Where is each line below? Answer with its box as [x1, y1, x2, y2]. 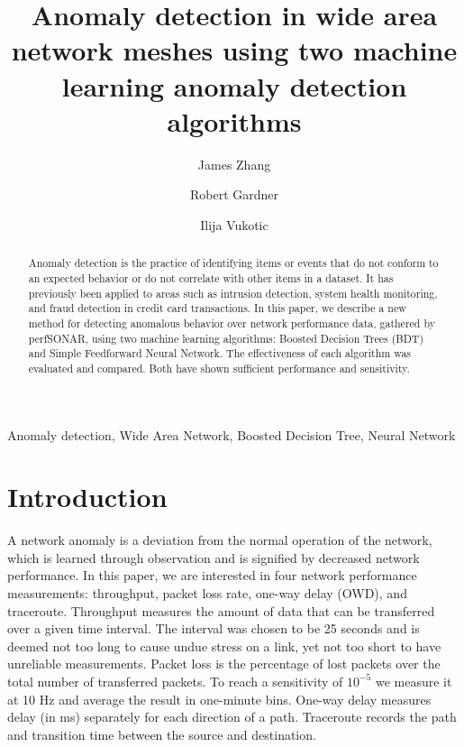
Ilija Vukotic [200, 215, 268, 234]
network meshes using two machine [11, 32, 458, 69]
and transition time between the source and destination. [7, 724, 316, 743]
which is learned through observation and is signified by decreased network [7, 548, 420, 567]
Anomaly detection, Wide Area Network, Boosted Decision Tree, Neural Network [7, 425, 456, 444]
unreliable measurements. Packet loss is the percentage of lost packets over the [7, 654, 441, 673]
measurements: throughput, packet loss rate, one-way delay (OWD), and [7, 584, 407, 603]
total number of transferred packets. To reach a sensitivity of [7, 671, 343, 690]
